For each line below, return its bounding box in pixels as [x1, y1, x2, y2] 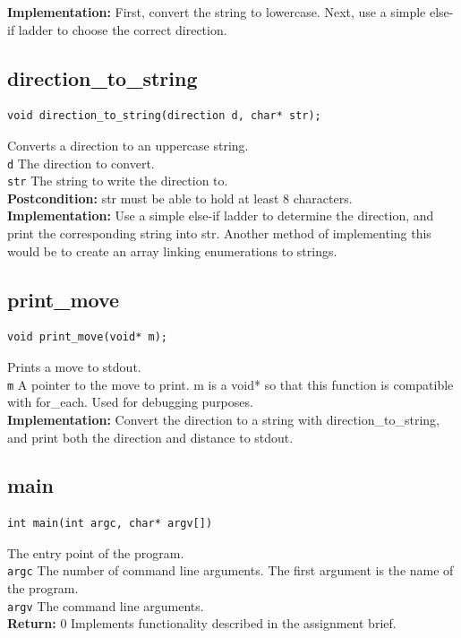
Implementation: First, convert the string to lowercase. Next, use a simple [7, 3, 426, 21]
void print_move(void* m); [7, 331, 167, 344]
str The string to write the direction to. [7, 171, 228, 190]
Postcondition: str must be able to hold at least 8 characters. [7, 188, 353, 207]
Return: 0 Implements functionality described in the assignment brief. [7, 614, 397, 633]
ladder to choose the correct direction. [18, 20, 227, 39]
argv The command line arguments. [7, 596, 204, 615]
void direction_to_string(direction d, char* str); [7, 109, 321, 123]
